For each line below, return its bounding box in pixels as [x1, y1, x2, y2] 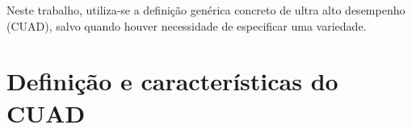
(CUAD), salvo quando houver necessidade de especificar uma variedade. [6, 17, 367, 34]
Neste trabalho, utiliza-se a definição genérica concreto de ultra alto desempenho [6, 2, 406, 18]
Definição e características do [6, 64, 338, 98]
